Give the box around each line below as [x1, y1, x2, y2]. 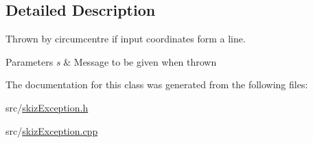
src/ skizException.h [5, 100, 89, 114]
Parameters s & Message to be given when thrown [5, 54, 217, 68]
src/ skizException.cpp [5, 123, 98, 138]
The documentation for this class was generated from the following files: [5, 77, 308, 92]
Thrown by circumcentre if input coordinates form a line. [5, 31, 246, 46]
